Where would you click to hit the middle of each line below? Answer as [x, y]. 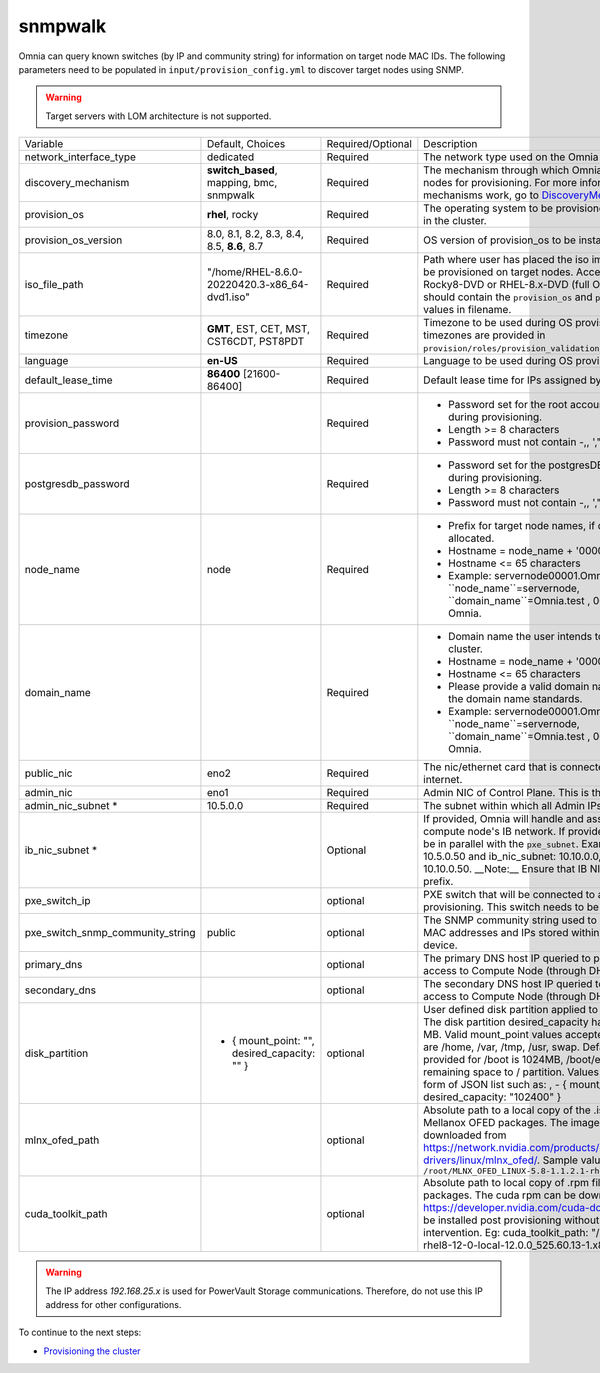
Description [450, 144]
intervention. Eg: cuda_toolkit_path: [506, 1233]
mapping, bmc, [242, 183]
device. [441, 945]
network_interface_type [80, 157]
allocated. [471, 538]
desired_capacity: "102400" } [492, 1097]
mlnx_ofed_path [62, 1140]
